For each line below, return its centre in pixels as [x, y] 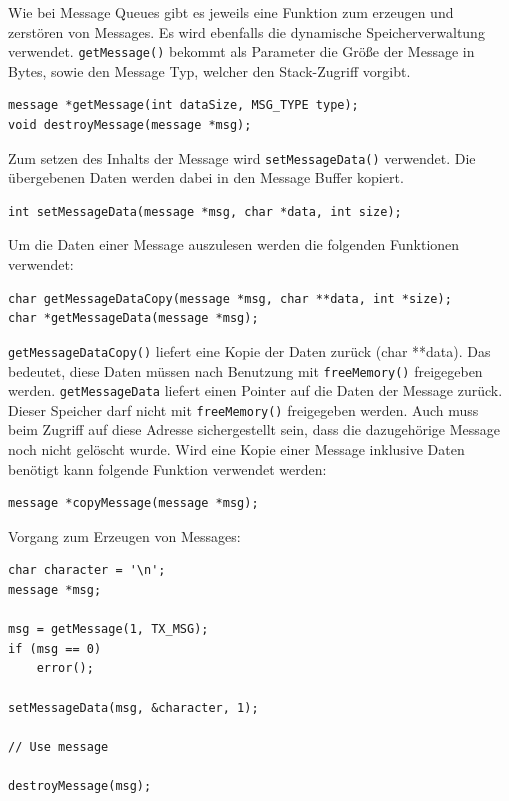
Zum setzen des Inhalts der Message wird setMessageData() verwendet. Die [242, 157]
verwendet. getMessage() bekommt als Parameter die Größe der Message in [241, 51]
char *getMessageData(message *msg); [133, 318]
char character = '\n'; [87, 570]
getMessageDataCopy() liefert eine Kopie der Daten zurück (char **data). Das [249, 350]
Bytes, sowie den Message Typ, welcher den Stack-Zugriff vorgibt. [209, 70]
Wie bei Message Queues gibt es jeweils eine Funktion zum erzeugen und [231, 12]
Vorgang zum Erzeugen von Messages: [124, 535]
